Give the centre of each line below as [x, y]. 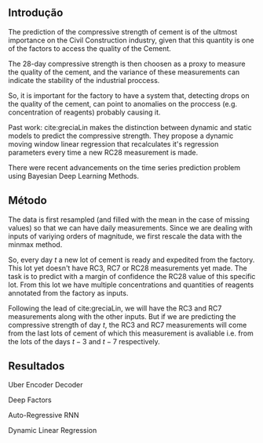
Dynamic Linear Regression [53, 430]
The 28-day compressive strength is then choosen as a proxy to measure [127, 64]
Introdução [36, 13]
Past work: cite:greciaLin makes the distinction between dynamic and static [130, 127]
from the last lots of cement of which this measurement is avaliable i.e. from [131, 333]
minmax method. [35, 244]
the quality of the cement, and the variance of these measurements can [124, 72]
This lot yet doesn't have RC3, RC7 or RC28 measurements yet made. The [128, 268]
